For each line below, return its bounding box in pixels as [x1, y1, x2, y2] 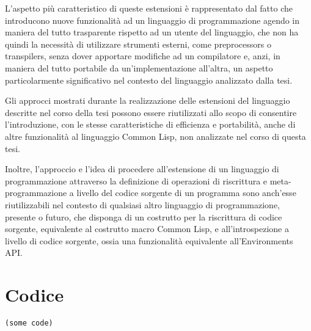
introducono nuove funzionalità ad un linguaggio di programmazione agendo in [5, 13, 300, 26]
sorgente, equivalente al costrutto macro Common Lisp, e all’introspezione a [5, 222, 289, 235]
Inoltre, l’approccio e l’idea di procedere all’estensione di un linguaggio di [5, 162, 279, 175]
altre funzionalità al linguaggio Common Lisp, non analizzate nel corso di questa [5, 129, 306, 142]
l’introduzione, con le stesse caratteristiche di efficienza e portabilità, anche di [5, 118, 296, 131]
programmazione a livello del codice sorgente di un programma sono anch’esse [5, 186, 296, 199]
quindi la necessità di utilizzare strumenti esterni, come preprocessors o [5, 37, 271, 50]
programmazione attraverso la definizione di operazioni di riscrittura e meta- [5, 174, 291, 187]
